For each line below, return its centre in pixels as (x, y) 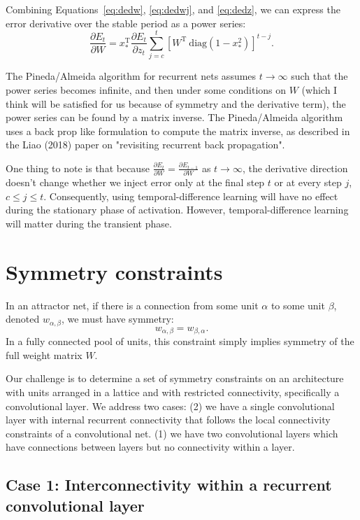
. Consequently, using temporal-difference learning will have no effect (191, 196)
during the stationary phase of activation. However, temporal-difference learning (177, 210)
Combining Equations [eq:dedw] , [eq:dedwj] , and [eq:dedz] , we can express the (173, 9)
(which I (319, 89)
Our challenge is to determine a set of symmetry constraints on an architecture (175, 378)
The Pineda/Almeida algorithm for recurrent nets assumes (131, 76)
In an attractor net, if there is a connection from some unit (132, 305)
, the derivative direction (295, 168)
